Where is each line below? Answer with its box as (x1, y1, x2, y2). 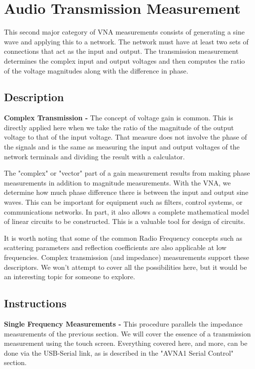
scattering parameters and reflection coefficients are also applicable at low (4, 242, 227, 253)
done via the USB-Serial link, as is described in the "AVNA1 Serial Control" (4, 347, 234, 358)
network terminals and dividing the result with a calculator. (4, 151, 185, 161)
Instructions (4, 295, 67, 311)
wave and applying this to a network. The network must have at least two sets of (4, 36, 249, 46)
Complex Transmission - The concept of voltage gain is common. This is (4, 112, 233, 123)
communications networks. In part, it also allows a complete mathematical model (4, 206, 249, 217)
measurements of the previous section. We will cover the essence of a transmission (4, 328, 251, 338)
